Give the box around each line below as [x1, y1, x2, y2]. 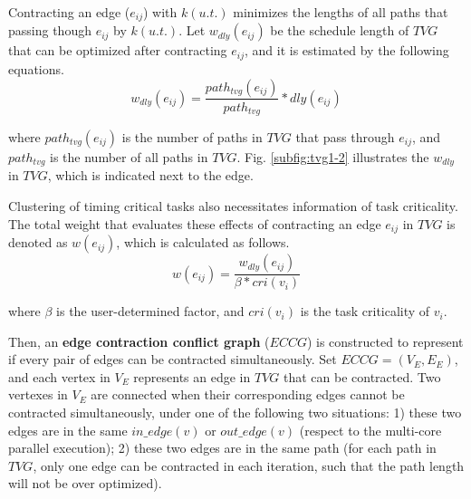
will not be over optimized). [8, 474, 162, 493]
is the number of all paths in [50, 147, 208, 166]
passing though [8, 21, 91, 40]
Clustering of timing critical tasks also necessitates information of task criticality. [8, 197, 458, 216]
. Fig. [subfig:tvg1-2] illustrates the [236, 147, 429, 166]
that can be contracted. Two [283, 367, 441, 386]
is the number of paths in [121, 127, 263, 146]
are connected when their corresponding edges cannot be [91, 385, 405, 404]
